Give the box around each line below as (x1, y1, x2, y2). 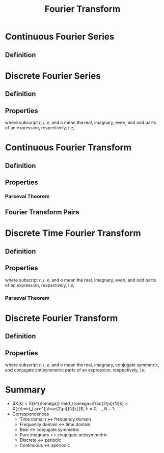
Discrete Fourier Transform (5, 312, 118, 324)
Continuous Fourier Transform (5, 142, 132, 153)
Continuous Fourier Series (5, 31, 114, 42)
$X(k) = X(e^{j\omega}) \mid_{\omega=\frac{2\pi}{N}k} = (12, 400, 128, 406)
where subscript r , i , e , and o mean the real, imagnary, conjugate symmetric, (5, 362, 160, 368)
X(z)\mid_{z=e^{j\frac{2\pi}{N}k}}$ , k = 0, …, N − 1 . (12, 405, 115, 411)
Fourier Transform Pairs (5, 208, 80, 217)
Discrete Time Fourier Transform (5, 227, 141, 239)
